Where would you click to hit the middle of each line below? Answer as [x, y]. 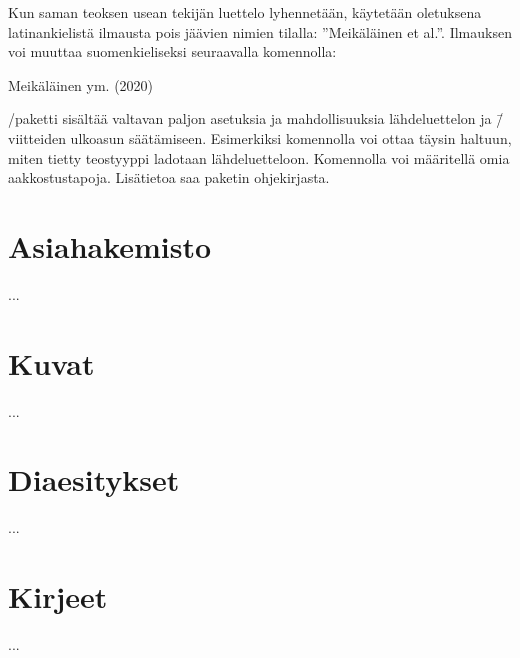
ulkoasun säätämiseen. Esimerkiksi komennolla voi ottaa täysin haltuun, [291, 137]
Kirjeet [58, 596]
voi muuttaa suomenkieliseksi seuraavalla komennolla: [172, 51]
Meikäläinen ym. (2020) [81, 84]
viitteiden [37, 137]
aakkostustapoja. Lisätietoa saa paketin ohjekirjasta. [169, 177]
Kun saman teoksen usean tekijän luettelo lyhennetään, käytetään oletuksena [245, 12]
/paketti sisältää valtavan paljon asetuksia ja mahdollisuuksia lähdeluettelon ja [250, 118]
